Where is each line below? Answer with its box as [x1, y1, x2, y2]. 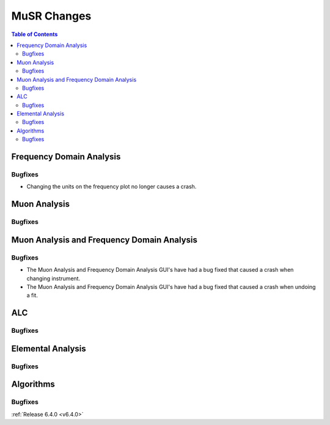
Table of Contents [11, 31, 58, 38]
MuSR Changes [11, 9, 92, 23]
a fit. [26, 292, 38, 299]
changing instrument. [26, 275, 81, 282]
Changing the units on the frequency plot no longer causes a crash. [26, 183, 197, 191]
